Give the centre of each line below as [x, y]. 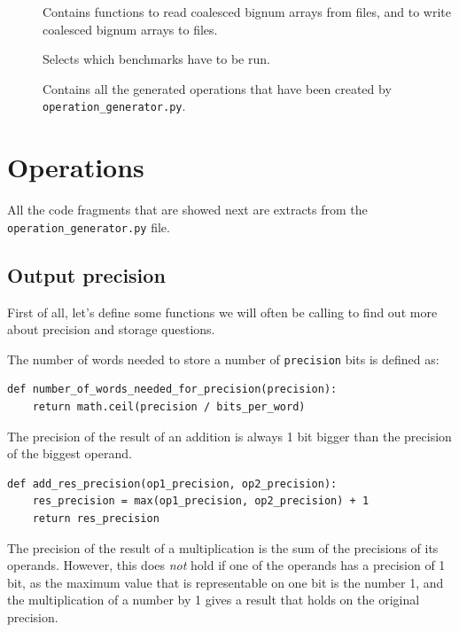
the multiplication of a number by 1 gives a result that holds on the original [214, 600]
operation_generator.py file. [89, 226]
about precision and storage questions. [111, 329]
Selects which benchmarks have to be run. [156, 59]
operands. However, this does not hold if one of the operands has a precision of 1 [226, 565]
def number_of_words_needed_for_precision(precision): [172, 390]
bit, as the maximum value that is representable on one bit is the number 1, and [226, 582]
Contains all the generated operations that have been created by [217, 88]
